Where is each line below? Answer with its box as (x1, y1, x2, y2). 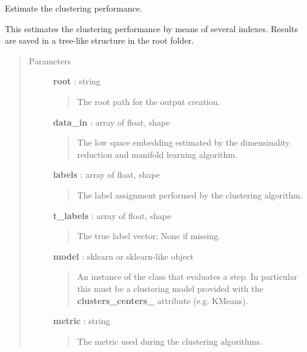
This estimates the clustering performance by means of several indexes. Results (5, 22, 298, 35)
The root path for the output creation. (77, 95, 220, 107)
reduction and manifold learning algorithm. (77, 147, 237, 160)
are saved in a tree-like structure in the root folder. (5, 34, 194, 47)
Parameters (28, 54, 71, 67)
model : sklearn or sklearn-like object (53, 249, 194, 262)
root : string (53, 75, 101, 87)
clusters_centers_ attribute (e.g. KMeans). (77, 294, 248, 306)
